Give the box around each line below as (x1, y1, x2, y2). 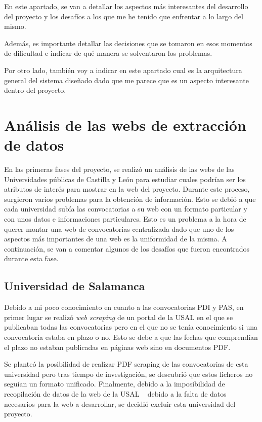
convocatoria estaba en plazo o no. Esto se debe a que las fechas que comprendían (4, 331, 258, 342)
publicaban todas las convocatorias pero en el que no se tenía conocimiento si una (4, 322, 257, 332)
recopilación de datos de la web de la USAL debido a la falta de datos (4, 388, 227, 399)
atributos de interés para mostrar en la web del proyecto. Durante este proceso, (4, 184, 250, 194)
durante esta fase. (4, 253, 59, 264)
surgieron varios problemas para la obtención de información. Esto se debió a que (4, 193, 256, 204)
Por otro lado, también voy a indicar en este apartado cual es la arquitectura (4, 64, 242, 75)
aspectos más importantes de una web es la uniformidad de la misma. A (4, 233, 227, 244)
